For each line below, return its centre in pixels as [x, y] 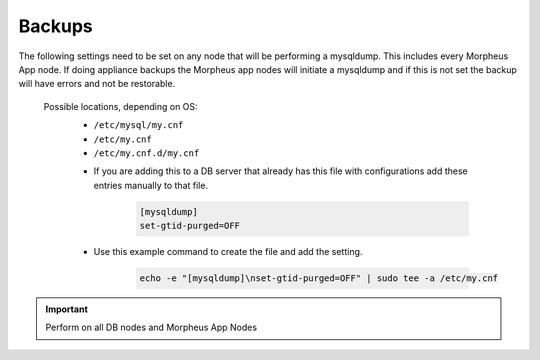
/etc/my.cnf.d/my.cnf [146, 153]
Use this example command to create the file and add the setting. [228, 252]
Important [67, 309]
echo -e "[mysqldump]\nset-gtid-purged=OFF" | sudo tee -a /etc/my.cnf [319, 278]
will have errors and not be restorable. [97, 84]
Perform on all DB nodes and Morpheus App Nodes [151, 327]
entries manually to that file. [151, 185]
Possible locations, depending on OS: [121, 106]
